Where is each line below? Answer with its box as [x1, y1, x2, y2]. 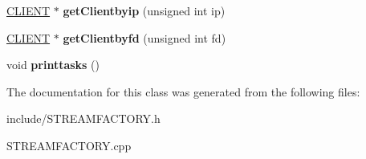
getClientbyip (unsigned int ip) [63, 2, 226, 18]
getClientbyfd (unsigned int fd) [63, 29, 226, 46]
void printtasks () [6, 56, 100, 73]
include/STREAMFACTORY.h [6, 110, 161, 127]
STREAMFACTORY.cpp [6, 137, 132, 153]
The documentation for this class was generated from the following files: [6, 83, 360, 100]
